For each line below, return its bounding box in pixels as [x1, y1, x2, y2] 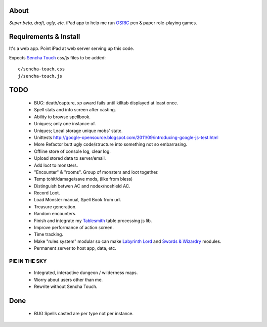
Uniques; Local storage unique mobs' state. [34, 128, 123, 134]
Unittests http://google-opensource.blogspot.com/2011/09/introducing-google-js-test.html [34, 134, 219, 140]
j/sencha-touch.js [18, 73, 63, 79]
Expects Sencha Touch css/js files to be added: [9, 54, 106, 60]
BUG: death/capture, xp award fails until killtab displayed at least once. [34, 100, 178, 106]
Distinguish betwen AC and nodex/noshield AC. [34, 183, 131, 189]
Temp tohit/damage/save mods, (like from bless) [34, 176, 133, 182]
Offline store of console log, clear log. [34, 148, 111, 154]
